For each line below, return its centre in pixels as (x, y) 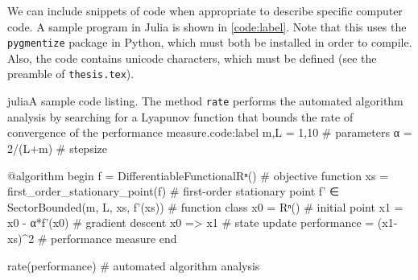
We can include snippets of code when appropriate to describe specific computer (205, 10)
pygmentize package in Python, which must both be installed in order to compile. (210, 42)
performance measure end (114, 238)
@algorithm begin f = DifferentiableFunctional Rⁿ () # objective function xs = (198, 175)
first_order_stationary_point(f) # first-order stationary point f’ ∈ (174, 191)
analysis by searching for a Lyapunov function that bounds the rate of (180, 116)
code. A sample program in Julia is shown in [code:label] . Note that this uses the (207, 26)
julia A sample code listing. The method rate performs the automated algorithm (205, 101)
